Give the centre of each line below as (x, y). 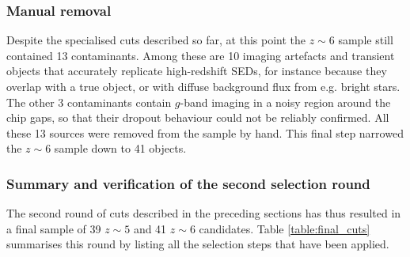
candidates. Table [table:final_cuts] (285, 228)
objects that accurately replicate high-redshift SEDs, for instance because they (197, 71)
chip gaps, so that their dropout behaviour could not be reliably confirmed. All (198, 117)
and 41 (150, 228)
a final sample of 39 (54, 228)
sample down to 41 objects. (120, 148)
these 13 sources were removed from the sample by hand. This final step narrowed (205, 132)
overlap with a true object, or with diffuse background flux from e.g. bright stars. (203, 86)
